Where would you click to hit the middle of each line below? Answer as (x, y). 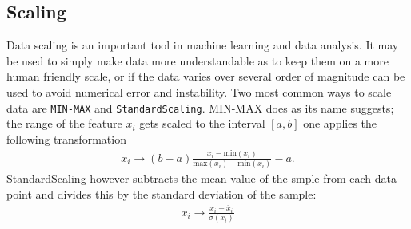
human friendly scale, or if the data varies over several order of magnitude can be (206, 76)
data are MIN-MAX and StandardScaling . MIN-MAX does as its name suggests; (200, 107)
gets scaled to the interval (202, 123)
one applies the (340, 123)
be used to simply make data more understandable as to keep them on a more (198, 60)
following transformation (66, 138)
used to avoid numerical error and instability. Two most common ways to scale (199, 91)
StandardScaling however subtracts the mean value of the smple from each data (202, 178)
